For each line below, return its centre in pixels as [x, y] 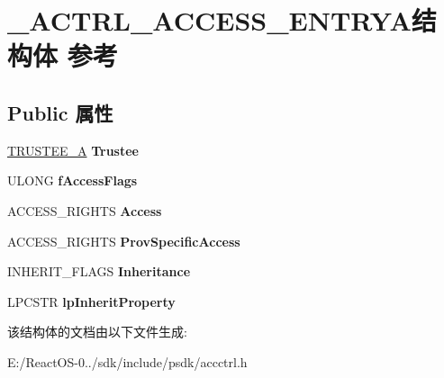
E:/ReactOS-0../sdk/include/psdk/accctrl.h [127, 361]
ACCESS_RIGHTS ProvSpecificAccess [124, 241]
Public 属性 [60, 112]
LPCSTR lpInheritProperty [91, 301]
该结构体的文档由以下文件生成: [97, 332]
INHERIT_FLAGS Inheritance [99, 271]
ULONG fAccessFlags [72, 180]
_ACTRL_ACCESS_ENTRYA [209, 20]
